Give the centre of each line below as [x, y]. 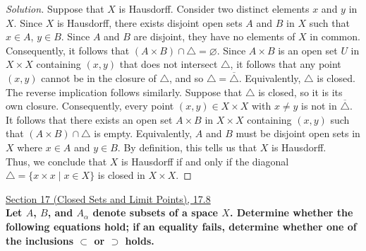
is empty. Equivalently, [143, 133]
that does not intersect [169, 64]
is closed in [121, 175]
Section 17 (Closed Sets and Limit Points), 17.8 [108, 198]
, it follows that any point [286, 64]
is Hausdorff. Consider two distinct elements [214, 8]
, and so [186, 77]
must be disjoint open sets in [298, 133]
